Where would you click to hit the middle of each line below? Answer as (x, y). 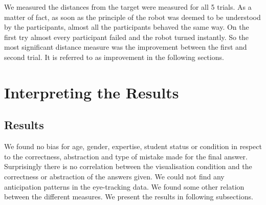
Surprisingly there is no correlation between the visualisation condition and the (128, 166)
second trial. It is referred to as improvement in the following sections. (114, 57)
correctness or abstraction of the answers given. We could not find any (114, 176)
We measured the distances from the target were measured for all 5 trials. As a (128, 7)
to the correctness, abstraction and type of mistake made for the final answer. (126, 156)
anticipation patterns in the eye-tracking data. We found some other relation (124, 186)
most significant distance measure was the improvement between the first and (126, 47)
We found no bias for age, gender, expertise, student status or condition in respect (133, 146)
